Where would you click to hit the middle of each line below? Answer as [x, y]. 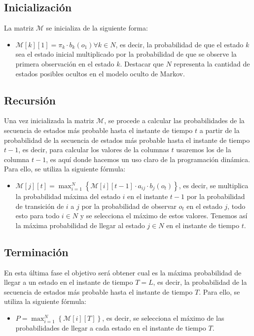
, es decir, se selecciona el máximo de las [163, 318]
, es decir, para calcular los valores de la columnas [94, 150]
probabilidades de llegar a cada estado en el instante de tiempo [111, 328]
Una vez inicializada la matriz [49, 120]
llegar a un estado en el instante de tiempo [69, 282]
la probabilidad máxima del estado [68, 196]
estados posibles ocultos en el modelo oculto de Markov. [100, 73]
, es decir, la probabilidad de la [200, 282]
